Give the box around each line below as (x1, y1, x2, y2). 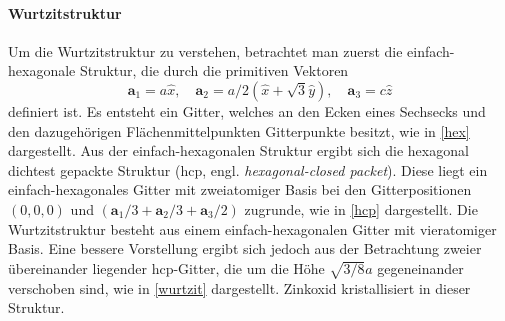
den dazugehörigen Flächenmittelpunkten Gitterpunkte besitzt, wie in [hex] (8, 120, 470, 141)
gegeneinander (377, 257, 464, 278)
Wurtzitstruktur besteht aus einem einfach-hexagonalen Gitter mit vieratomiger (8, 218, 497, 239)
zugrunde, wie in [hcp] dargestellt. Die (244, 198, 478, 219)
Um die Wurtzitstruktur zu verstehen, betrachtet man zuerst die (8, 40, 403, 61)
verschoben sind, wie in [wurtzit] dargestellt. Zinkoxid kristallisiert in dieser (8, 277, 471, 298)
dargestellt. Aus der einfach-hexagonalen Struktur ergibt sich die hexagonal (8, 140, 469, 161)
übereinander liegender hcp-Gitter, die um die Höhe (8, 257, 325, 278)
